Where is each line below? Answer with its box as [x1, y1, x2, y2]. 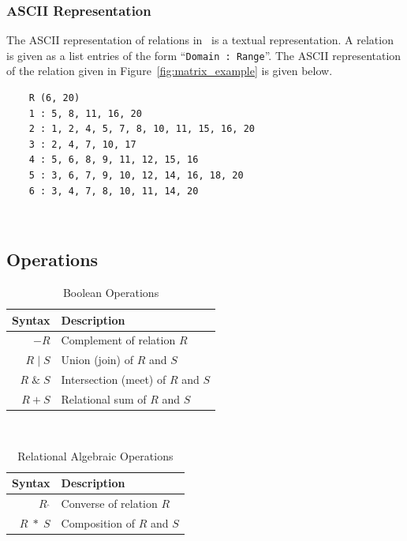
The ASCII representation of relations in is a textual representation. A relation [6, 32, 394, 48]
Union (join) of [61, 351, 133, 368]
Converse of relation [61, 495, 158, 512]
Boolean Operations [62, 284, 159, 301]
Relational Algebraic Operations [17, 447, 174, 464]
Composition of [61, 514, 135, 531]
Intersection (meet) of [61, 371, 166, 388]
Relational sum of [61, 390, 147, 407]
